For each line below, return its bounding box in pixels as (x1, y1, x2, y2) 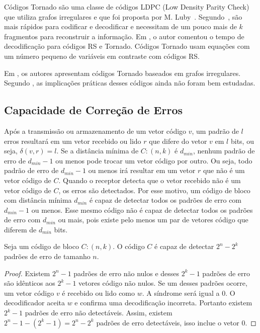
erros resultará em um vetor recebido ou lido (4, 135, 141, 146)
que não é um (203, 165, 245, 176)
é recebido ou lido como (62, 287, 135, 298)
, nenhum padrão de (193, 145, 255, 156)
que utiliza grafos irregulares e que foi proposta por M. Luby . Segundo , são (4, 11, 242, 22)
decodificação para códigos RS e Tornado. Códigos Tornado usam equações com (4, 41, 250, 51)
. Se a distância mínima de (56, 145, 139, 156)
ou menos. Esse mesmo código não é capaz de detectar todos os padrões (31, 204, 253, 215)
